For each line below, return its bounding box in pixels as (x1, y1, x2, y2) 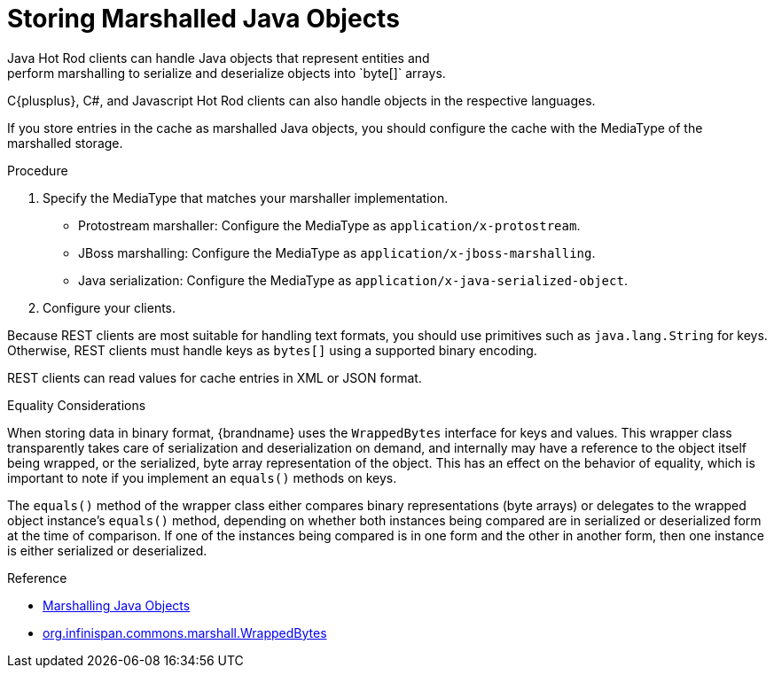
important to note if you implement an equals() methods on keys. (7, 469, 397, 485)
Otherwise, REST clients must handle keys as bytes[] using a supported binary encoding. (7, 342, 537, 358)
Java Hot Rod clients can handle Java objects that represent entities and (7, 50, 430, 66)
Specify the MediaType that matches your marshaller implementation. (43, 190, 449, 206)
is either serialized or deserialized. (7, 542, 207, 558)
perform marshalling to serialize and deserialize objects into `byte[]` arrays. (7, 65, 446, 81)
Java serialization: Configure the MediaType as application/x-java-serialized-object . (78, 272, 628, 288)
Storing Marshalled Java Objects (7, 4, 400, 34)
